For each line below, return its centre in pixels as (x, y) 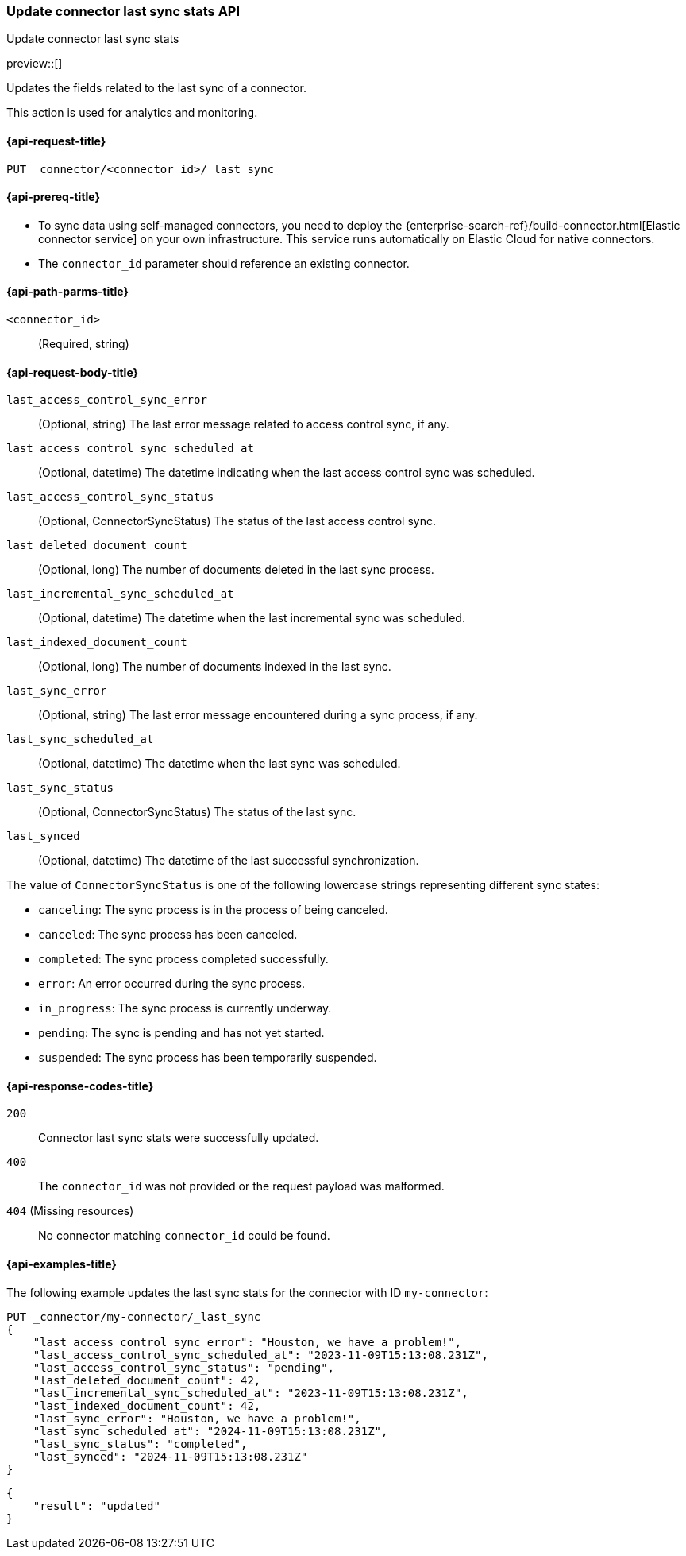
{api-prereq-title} (54, 197)
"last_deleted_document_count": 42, (147, 1380)
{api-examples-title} (62, 1264)
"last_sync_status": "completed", (140, 1444)
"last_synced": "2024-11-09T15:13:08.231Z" (170, 1456)
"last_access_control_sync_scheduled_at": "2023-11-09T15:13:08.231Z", (260, 1355)
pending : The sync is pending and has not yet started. (181, 1033)
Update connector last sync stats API (123, 11)
